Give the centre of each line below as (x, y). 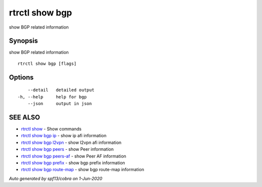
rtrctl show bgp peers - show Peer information (67, 149)
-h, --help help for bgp (52, 97)
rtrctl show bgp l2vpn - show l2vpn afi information (71, 142)
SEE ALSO (25, 117)
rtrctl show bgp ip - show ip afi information (64, 136)
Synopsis (24, 41)
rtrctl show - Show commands (51, 129)
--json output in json (60, 104)
